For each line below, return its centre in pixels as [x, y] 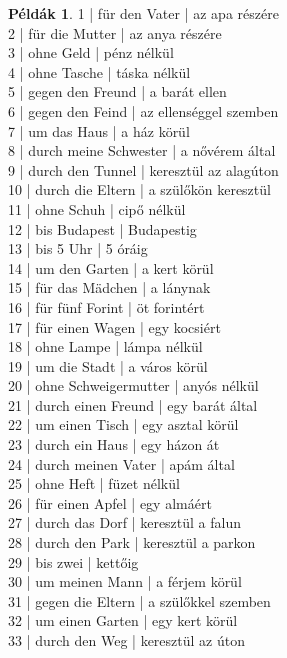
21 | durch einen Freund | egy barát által [133, 404]
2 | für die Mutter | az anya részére [115, 32]
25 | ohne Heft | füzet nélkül [94, 483]
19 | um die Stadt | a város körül [108, 365]
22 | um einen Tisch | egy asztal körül [123, 424]
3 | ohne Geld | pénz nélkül [91, 52]
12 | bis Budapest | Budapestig [102, 228]
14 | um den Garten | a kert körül [111, 267]
